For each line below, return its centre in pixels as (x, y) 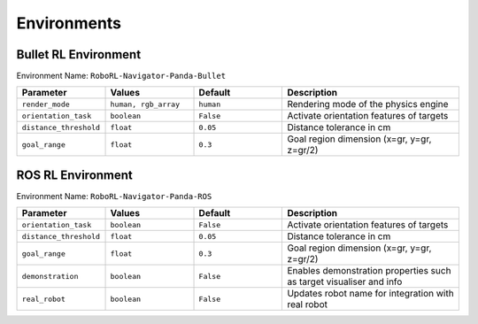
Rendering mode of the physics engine (368, 104)
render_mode (46, 104)
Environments (69, 23)
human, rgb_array (145, 104)
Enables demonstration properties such (369, 271)
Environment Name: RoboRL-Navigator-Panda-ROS (114, 196)
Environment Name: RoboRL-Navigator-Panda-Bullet (121, 76)
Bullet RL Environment (79, 54)
